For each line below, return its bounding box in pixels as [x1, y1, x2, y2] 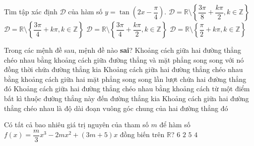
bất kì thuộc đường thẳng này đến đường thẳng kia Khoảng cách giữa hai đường [4, 93, 249, 103]
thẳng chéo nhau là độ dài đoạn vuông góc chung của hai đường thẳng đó [4, 103, 228, 113]
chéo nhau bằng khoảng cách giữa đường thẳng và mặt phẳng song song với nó [4, 54, 244, 65]
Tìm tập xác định [4, 6, 58, 16]
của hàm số [68, 6, 103, 16]
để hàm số [159, 119, 190, 130]
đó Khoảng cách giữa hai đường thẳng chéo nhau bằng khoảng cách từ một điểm [4, 83, 250, 94]
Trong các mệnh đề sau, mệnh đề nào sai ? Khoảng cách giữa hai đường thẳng [4, 45, 242, 55]
